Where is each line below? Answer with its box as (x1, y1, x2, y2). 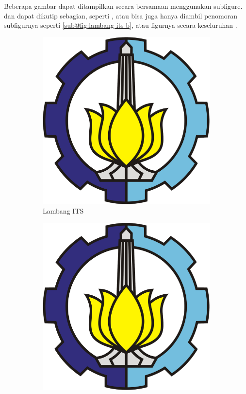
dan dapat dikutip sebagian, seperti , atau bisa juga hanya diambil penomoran (4, 10, 238, 20)
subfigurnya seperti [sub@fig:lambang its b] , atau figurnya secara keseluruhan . (4, 20, 237, 30)
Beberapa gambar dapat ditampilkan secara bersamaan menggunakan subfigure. (4, 1, 243, 11)
